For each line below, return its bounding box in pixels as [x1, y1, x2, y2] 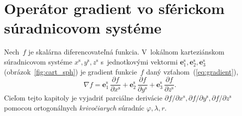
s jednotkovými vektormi [100, 56, 178, 66]
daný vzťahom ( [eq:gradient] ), [146, 66, 238, 76]
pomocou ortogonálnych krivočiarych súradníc [4, 102, 144, 112]
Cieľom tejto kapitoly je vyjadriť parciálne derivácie [4, 92, 162, 103]
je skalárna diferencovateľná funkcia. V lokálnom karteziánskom [28, 46, 224, 57]
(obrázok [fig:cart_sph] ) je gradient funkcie [4, 66, 137, 76]
